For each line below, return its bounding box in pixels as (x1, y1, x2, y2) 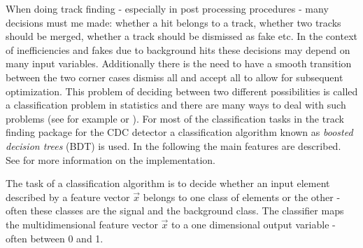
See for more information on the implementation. (6, 152, 215, 167)
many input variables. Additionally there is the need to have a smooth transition (6, 56, 352, 71)
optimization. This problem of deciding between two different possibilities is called (6, 83, 358, 98)
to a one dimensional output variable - (171, 216, 336, 231)
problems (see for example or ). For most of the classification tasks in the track (6, 111, 344, 125)
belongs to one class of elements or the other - (143, 189, 341, 204)
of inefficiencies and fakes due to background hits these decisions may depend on (6, 42, 350, 57)
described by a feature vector (6, 189, 130, 204)
